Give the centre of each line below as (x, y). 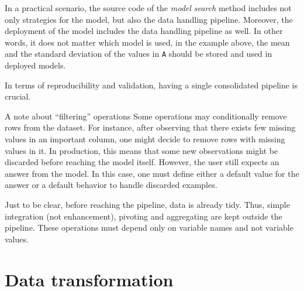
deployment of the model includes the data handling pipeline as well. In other (144, 31)
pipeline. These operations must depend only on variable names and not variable (149, 227)
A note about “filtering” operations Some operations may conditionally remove (146, 116)
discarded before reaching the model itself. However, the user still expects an (142, 162)
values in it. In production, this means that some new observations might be (141, 150)
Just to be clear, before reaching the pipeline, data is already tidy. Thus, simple (147, 204)
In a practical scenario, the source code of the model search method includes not (148, 8)
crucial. (18, 96)
